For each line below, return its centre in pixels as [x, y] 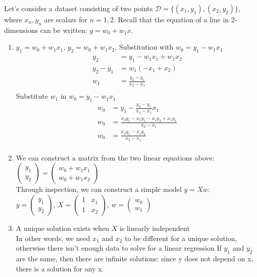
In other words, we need [53, 238]
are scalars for [66, 19]
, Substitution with [144, 47]
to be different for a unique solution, [181, 238]
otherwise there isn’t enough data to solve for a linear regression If [119, 248]
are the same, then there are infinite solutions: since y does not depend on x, [135, 258]
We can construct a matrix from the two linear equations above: [115, 157]
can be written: [64, 30]
